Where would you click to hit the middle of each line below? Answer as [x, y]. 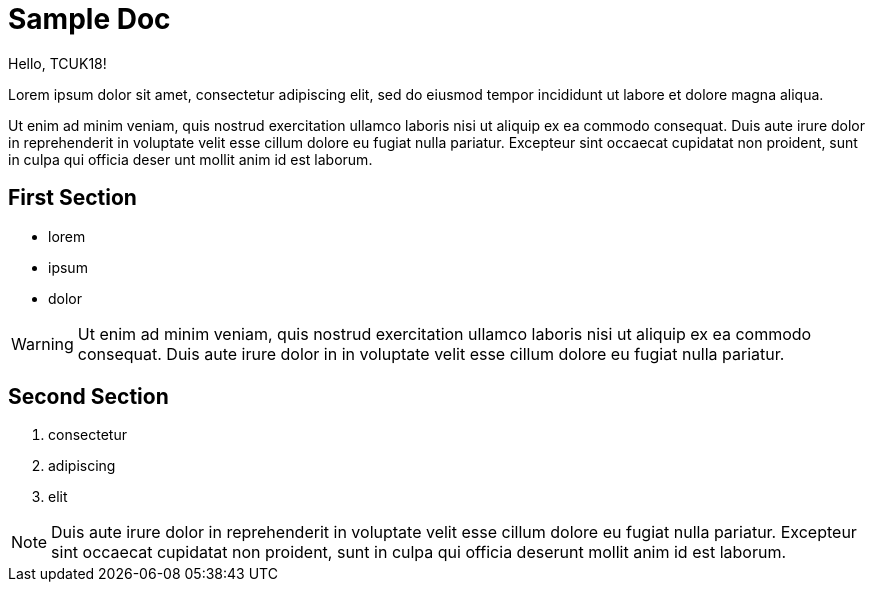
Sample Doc [89, 19]
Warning [42, 343]
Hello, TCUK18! [57, 63]
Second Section [88, 397]
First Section [72, 198]
